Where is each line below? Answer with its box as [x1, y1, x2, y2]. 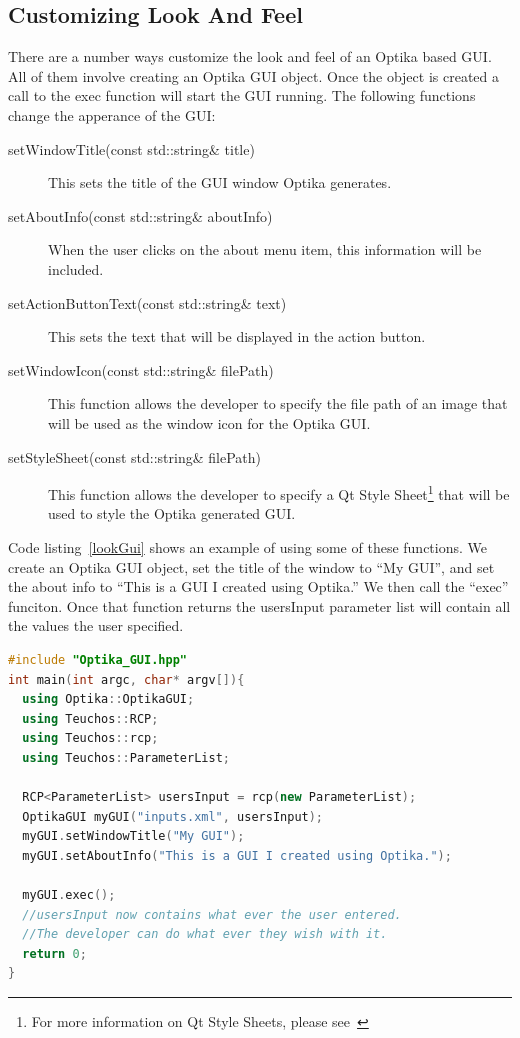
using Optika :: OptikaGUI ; [22, 692, 195, 707]
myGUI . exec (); [22, 888, 116, 903]
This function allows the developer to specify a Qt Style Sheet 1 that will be [48, 481, 510, 504]
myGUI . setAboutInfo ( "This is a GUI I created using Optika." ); [22, 848, 452, 863]
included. [48, 258, 104, 279]
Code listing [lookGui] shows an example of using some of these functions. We [8, 536, 487, 557]
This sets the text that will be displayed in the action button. [48, 326, 426, 347]
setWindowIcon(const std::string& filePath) [8, 359, 274, 380]
